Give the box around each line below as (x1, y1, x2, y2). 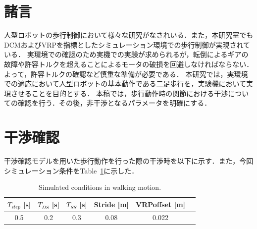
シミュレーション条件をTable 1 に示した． (4, 165, 139, 175)
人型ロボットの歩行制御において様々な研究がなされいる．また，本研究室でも (4, 30, 254, 40)
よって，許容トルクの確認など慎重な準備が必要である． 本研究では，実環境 (4, 68, 248, 79)
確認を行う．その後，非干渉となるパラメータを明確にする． (17, 98, 211, 108)
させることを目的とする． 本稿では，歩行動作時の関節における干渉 (10, 88, 228, 98)
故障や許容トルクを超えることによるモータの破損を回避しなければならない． (4, 58, 254, 69)
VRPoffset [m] (136, 199, 186, 210)
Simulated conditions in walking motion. (38, 182, 161, 192)
